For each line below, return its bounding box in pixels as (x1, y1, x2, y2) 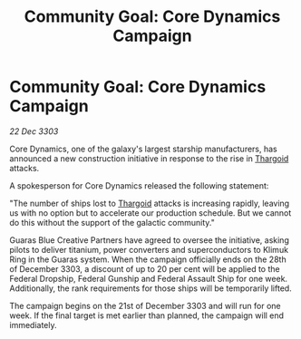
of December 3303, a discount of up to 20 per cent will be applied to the (9, 263, 280, 274)
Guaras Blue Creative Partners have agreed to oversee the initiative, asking (9, 234, 290, 246)
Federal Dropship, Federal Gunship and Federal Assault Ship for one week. (9, 273, 288, 284)
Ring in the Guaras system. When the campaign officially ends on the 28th (9, 254, 287, 265)
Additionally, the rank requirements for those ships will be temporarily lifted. (9, 283, 292, 294)
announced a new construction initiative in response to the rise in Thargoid (9, 152, 289, 164)
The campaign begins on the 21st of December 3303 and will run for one (9, 300, 281, 311)
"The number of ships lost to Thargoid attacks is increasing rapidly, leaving (9, 198, 290, 208)
